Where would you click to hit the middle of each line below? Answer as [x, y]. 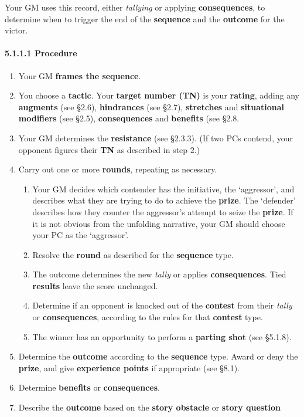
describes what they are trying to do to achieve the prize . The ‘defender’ [164, 200]
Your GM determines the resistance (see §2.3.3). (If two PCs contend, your [156, 138]
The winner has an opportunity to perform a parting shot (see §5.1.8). [162, 336]
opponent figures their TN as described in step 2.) [109, 149]
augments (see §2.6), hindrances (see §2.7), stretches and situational [151, 106]
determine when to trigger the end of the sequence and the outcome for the [145, 18]
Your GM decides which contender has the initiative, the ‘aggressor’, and [163, 189]
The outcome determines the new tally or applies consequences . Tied [159, 274]
